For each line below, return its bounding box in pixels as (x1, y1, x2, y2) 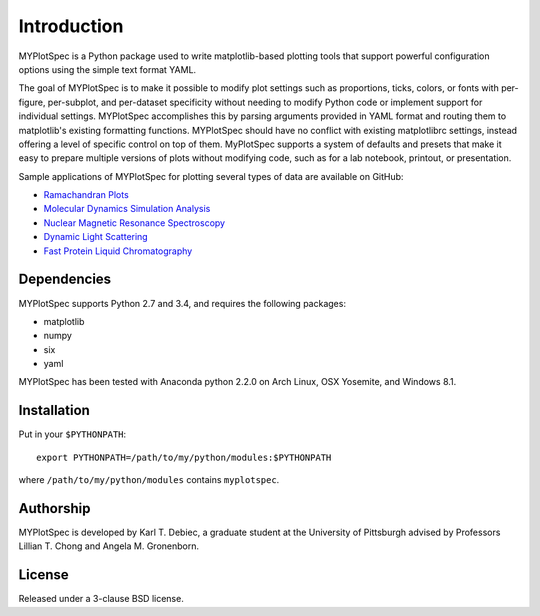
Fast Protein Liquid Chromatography (43, 245, 193, 257)
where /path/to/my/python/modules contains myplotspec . (18, 474, 280, 486)
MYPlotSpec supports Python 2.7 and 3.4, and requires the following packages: (18, 297, 347, 309)
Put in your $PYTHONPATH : (18, 428, 127, 440)
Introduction (18, 15, 124, 37)
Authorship (18, 500, 91, 517)
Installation (18, 402, 90, 419)
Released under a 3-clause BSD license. (18, 593, 184, 605)
